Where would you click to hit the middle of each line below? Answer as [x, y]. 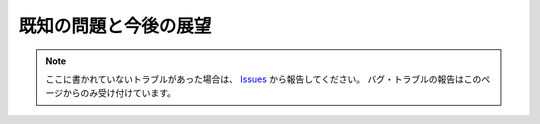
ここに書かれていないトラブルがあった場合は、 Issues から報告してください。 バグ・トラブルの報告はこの [263, 79]
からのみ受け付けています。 [119, 93]
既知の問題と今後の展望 [115, 26]
